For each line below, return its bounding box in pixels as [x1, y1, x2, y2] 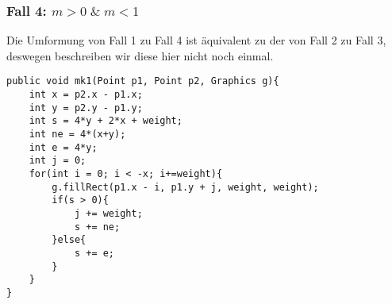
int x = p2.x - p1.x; [29, 89, 143, 101]
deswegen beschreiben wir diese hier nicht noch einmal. [6, 47, 274, 63]
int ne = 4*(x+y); [29, 129, 126, 140]
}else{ [52, 234, 86, 246]
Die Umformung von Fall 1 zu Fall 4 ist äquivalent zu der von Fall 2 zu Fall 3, [6, 32, 386, 48]
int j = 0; [29, 155, 86, 167]
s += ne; [74, 221, 121, 233]
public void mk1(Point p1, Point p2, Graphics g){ [6, 75, 279, 87]
